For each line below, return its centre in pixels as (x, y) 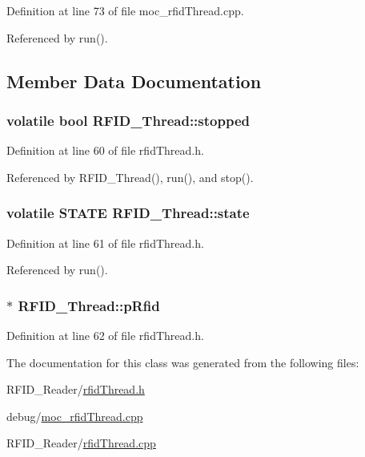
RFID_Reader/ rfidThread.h (76, 389)
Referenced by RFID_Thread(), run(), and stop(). (130, 177)
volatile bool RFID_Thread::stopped (128, 120)
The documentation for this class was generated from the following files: (183, 362)
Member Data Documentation (134, 81)
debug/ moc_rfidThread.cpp (75, 416)
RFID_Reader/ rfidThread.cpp (81, 443)
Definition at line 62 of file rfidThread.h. (105, 335)
